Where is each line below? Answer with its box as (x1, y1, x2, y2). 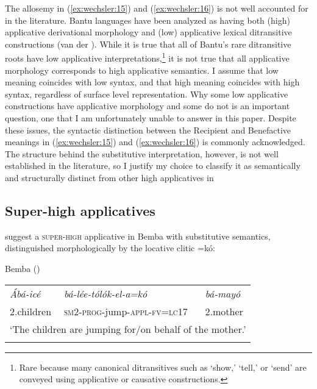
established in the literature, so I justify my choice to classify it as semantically (5, 159, 301, 172)
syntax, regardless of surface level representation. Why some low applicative (5, 87, 288, 100)
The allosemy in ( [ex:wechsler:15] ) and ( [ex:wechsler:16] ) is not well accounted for (5, 2, 308, 14)
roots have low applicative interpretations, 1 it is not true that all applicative (5, 50, 290, 65)
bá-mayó (205, 286, 241, 301)
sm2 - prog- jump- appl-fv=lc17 (63, 304, 188, 318)
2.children (10, 304, 52, 318)
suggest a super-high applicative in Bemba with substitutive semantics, (5, 229, 271, 242)
